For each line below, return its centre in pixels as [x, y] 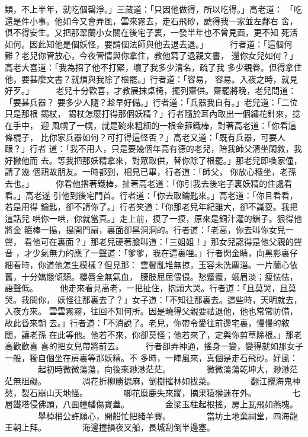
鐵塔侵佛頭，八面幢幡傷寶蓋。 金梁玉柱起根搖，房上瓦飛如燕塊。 [155, 404]
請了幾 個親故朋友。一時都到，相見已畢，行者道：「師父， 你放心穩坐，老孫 [151, 172]
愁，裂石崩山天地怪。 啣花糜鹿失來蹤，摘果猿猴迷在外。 [131, 392]
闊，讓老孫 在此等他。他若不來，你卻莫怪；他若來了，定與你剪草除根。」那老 [153, 334]
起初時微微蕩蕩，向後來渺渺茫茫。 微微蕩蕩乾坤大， [155, 369]
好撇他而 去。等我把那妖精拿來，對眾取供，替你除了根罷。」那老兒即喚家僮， [153, 160]
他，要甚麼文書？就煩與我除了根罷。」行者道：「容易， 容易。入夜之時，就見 [151, 79]
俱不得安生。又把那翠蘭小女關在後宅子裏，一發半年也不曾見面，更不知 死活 [151, 32]
